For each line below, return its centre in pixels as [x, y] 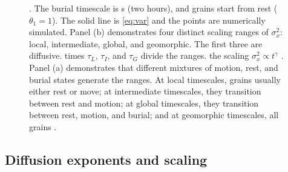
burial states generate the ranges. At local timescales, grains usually [155, 79]
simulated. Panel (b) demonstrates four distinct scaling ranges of [149, 32]
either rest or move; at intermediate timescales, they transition [145, 91]
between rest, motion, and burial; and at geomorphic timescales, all [154, 115]
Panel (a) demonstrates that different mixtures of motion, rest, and [154, 67]
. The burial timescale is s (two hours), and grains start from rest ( [153, 8]
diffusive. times [57, 55]
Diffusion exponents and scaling [106, 159]
